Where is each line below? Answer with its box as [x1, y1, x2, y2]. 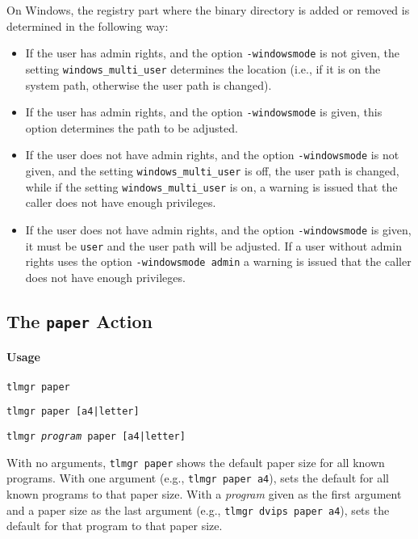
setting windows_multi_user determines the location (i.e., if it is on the [25, 60, 381, 77]
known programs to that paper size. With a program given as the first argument [6, 485, 402, 502]
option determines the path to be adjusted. [25, 119, 238, 136]
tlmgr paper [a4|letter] [6, 406, 140, 418]
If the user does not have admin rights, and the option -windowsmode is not [25, 146, 399, 163]
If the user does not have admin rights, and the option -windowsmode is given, [25, 221, 412, 238]
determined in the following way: [6, 17, 169, 34]
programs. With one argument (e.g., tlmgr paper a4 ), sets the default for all [6, 470, 389, 486]
